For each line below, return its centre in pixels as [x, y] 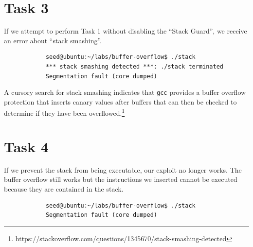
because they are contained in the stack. [64, 188]
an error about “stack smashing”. [53, 40]
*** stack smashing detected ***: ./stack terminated [135, 66]
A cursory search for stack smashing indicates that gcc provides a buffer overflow [125, 92]
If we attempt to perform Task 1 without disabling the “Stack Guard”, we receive [126, 31]
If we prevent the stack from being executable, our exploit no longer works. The [123, 169]
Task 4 [26, 146]
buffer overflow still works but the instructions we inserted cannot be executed [121, 179]
